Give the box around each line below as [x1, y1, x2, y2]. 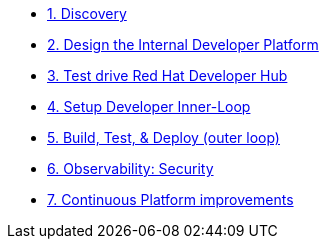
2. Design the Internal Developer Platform [47, 36, 319, 53]
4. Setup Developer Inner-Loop [47, 98, 251, 115]
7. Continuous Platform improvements [47, 191, 294, 208]
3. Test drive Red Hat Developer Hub [47, 67, 288, 84]
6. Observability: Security [47, 160, 214, 177]
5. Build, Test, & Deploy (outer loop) [47, 129, 280, 146]
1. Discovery [47, 5, 127, 22]
